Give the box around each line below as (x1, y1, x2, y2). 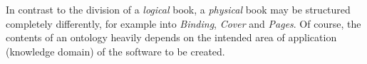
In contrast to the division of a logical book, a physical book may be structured (6, 2, 351, 16)
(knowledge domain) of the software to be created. (6, 43, 225, 58)
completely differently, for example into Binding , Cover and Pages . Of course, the (6, 16, 361, 31)
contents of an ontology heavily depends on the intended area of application (6, 30, 337, 45)
